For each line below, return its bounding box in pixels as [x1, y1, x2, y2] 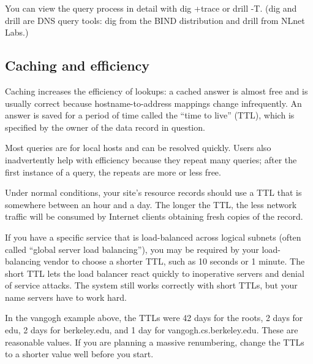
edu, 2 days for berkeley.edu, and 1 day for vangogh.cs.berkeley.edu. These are [5, 323, 298, 336]
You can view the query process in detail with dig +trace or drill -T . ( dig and [5, 2, 297, 14]
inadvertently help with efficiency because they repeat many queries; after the [5, 153, 297, 166]
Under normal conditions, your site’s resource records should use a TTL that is [5, 186, 302, 199]
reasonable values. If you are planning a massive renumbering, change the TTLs [5, 335, 304, 348]
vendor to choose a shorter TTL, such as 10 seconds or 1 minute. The [43, 255, 305, 268]
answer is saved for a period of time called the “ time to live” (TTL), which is [5, 109, 295, 122]
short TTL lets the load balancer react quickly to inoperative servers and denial [5, 266, 304, 279]
